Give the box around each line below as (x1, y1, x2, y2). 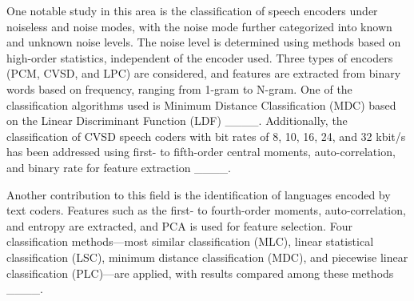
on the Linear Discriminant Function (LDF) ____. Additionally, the (6, 112, 348, 129)
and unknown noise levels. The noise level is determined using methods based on (6, 34, 401, 50)
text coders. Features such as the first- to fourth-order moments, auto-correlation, (6, 202, 406, 219)
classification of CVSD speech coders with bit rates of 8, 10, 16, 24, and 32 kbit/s (6, 127, 406, 144)
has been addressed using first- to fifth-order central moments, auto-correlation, (6, 143, 396, 160)
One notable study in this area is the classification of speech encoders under (6, 2, 378, 18)
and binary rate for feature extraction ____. (6, 159, 232, 175)
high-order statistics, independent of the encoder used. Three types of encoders (6, 49, 393, 66)
